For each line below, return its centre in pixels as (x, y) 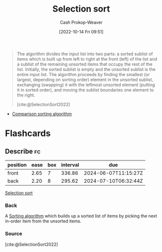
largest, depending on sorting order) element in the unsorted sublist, (85, 79)
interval (70, 165)
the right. (26, 95)
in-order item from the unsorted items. (43, 221)
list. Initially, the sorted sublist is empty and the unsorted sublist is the (86, 69)
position (17, 165)
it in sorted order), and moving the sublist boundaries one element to (85, 90)
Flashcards (28, 134)
